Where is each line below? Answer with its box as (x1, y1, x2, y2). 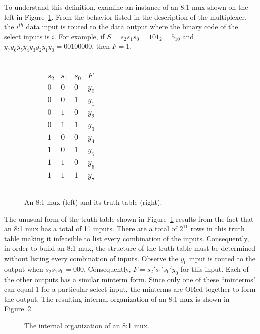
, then (92, 41, 110, 51)
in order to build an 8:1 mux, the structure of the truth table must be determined (4, 243, 255, 254)
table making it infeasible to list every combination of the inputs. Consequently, (4, 233, 249, 243)
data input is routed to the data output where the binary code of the (26, 21, 238, 32)
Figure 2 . (4, 303, 33, 314)
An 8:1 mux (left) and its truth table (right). (24, 196, 162, 207)
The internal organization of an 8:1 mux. (24, 320, 149, 330)
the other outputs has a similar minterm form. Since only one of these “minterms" (4, 274, 256, 284)
